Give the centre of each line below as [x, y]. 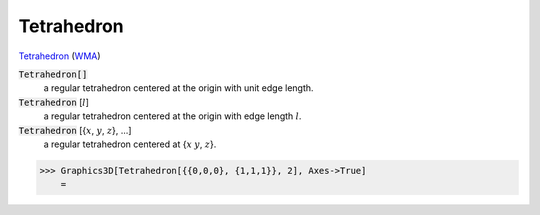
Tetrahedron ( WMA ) [59, 56]
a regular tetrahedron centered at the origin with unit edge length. [178, 88]
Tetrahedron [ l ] [54, 102]
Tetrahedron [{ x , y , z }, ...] [75, 130]
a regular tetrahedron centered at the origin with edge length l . [172, 116]
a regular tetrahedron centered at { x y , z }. [130, 144]
